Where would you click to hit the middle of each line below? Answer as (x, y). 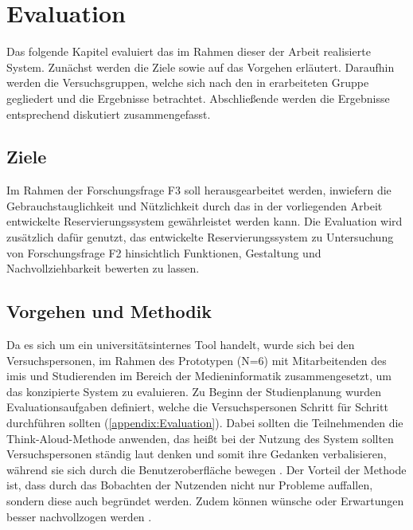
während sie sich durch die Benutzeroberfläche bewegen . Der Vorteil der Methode (206, 469)
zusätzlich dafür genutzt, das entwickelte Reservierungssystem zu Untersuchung (200, 237)
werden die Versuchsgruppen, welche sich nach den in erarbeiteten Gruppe (188, 82)
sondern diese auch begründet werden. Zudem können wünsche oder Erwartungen (205, 501)
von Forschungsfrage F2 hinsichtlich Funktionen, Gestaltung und (164, 252)
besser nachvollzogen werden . (79, 516)
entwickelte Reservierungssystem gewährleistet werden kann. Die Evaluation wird (205, 221)
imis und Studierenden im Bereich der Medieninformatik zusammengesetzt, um (199, 376)
